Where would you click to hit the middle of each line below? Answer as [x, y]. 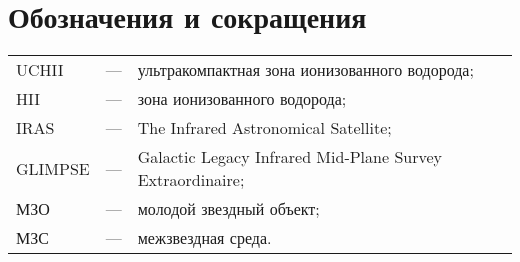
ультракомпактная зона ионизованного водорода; [305, 70]
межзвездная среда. [204, 238]
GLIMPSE [53, 168]
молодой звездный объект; [228, 209]
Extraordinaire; [191, 180]
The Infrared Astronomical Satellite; [264, 128]
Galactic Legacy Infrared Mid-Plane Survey [289, 157]
